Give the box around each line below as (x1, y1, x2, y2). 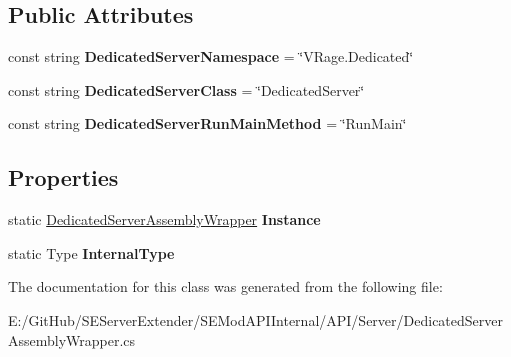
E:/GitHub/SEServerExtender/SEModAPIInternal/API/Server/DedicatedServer (8, 309, 503, 330)
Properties (8, 162, 119, 193)
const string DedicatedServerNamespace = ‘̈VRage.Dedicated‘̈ (8, 46, 414, 67)
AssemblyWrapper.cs (8, 329, 136, 350)
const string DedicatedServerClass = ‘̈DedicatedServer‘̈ (8, 79, 365, 100)
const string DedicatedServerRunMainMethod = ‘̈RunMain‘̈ (8, 113, 407, 134)
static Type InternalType (8, 242, 175, 263)
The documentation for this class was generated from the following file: (8, 276, 443, 297)
